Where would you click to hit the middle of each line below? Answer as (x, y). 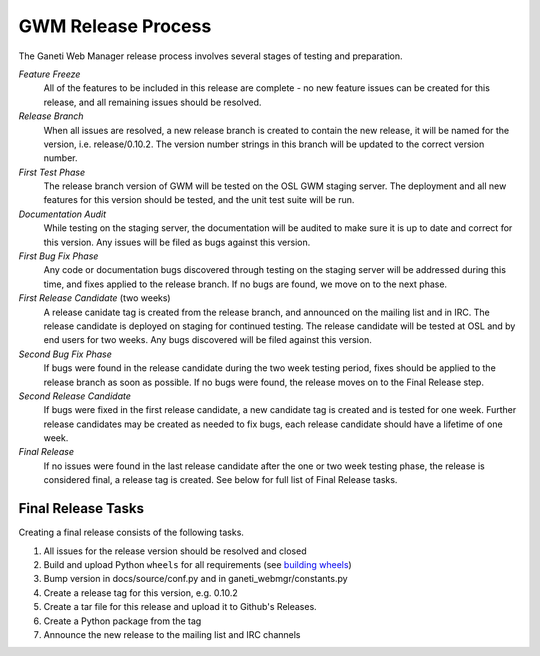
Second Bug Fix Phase (65, 354)
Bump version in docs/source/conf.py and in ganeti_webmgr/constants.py (196, 579)
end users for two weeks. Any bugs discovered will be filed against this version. (207, 340)
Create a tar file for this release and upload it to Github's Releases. (180, 607)
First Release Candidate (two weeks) (94, 298)
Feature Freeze (49, 74)
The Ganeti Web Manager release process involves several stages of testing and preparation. (211, 56)
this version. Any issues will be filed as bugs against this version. (177, 242)
